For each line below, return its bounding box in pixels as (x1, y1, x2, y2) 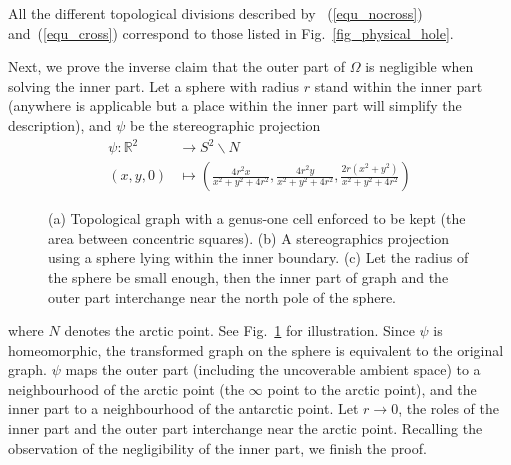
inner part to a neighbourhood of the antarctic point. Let (8, 398, 359, 419)
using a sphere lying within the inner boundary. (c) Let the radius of (48, 247, 469, 268)
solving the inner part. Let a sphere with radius (8, 75, 300, 96)
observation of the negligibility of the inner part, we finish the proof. (8, 437, 427, 458)
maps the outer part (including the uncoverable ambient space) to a (65, 359, 481, 380)
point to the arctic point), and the (267, 378, 477, 399)
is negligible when (365, 56, 474, 77)
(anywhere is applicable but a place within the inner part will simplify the (8, 95, 462, 116)
